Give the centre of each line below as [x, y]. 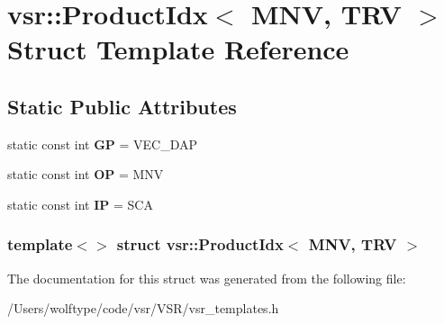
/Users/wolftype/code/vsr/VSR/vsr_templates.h [143, 308]
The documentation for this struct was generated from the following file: [207, 278]
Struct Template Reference [178, 49]
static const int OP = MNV [86, 174]
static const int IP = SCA [80, 204]
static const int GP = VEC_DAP [103, 144]
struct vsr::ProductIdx [200, 244]
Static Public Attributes [122, 106]
